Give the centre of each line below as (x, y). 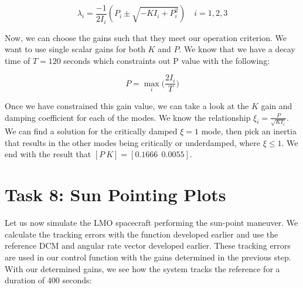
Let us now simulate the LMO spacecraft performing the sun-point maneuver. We (151, 223)
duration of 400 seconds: (48, 280)
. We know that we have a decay (237, 49)
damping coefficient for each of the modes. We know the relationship (128, 117)
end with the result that (48, 154)
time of (18, 60)
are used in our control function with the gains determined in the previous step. (148, 257)
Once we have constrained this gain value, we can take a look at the (127, 105)
